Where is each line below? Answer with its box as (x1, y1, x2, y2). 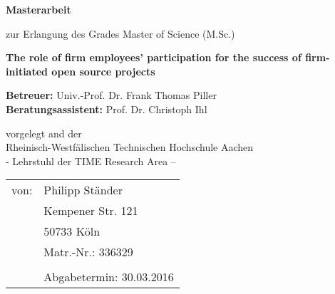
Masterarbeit (6, 2, 71, 16)
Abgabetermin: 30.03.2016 (43, 268, 174, 285)
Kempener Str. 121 (43, 202, 138, 219)
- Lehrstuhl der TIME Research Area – (6, 153, 176, 168)
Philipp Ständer (43, 182, 123, 199)
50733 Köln (43, 223, 100, 240)
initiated (6, 63, 48, 78)
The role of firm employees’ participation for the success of (6, 50, 301, 65)
